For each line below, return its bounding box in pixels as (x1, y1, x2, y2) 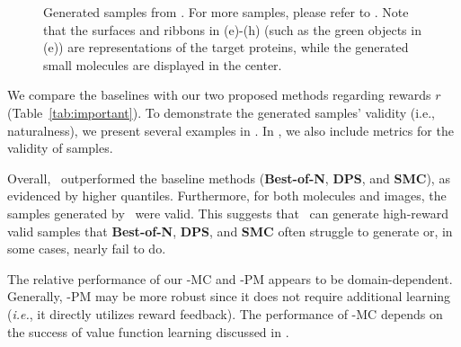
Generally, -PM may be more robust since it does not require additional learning (7, 287, 451, 306)
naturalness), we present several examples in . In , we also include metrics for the (7, 120, 454, 139)
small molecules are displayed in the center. (43, 55, 282, 74)
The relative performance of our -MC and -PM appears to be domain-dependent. (7, 269, 453, 288)
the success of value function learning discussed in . (7, 322, 289, 341)
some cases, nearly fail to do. (7, 239, 166, 258)
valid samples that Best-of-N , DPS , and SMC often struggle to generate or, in (7, 221, 453, 240)
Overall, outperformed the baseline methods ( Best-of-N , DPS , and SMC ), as (7, 168, 450, 187)
